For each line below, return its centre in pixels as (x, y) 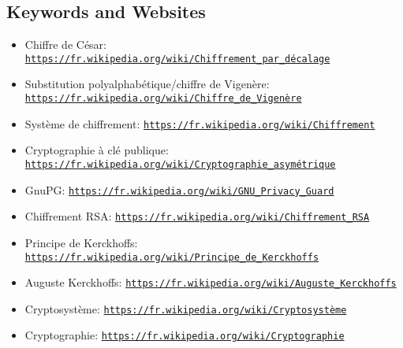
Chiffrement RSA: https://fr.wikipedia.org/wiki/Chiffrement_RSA (197, 216)
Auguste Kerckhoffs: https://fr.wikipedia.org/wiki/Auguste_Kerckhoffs (211, 282)
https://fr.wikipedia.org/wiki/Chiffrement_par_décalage (177, 59)
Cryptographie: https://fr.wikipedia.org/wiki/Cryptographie (185, 335)
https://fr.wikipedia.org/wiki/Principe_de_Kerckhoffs (172, 257)
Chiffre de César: (65, 44)
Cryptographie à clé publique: (97, 150)
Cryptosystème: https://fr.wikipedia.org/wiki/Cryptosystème (186, 308)
